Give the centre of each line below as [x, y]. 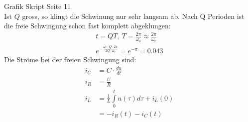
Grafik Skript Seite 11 [37, 6]
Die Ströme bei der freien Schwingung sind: [70, 60]
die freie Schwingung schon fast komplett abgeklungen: [87, 26]
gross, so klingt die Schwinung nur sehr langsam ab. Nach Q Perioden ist [133, 16]
